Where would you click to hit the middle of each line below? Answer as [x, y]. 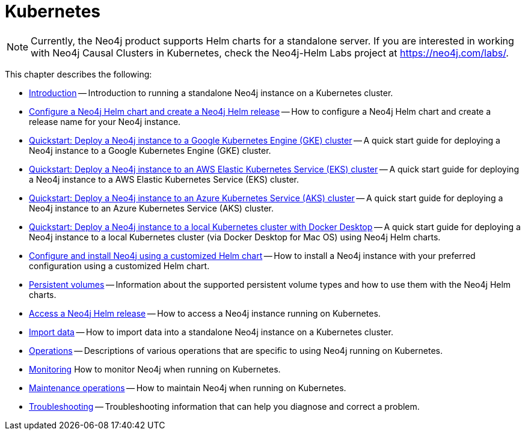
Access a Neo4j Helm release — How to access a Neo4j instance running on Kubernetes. [205, 313]
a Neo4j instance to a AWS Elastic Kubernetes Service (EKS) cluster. [164, 179]
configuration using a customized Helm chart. [119, 266]
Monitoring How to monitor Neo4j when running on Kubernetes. [155, 369]
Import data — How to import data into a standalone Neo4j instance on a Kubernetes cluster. [211, 332]
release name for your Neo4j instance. [105, 121]
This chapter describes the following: [78, 74]
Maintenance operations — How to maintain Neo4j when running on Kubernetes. [188, 388]
